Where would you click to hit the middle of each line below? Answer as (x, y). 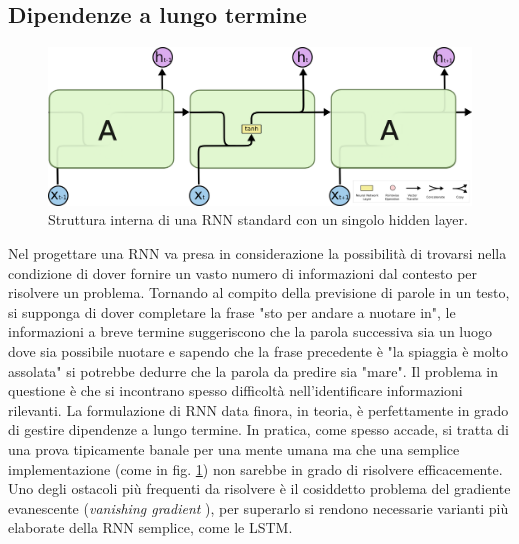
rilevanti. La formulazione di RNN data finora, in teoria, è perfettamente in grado (258, 409)
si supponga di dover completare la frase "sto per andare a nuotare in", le (232, 311)
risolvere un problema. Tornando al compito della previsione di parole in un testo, (259, 292)
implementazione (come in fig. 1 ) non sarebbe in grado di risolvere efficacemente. (255, 468)
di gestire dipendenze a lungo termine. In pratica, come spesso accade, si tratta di (259, 429)
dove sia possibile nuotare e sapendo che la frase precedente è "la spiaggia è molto (258, 350)
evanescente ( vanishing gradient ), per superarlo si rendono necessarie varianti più (258, 507)
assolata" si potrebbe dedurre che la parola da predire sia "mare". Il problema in (253, 370)
